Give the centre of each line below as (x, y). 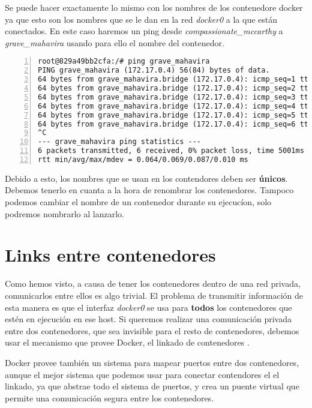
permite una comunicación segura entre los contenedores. (109, 397)
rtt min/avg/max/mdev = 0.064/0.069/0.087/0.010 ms (143, 160)
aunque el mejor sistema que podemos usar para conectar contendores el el (142, 374)
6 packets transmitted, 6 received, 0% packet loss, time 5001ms (171, 151)
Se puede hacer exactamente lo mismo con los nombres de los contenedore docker (154, 7)
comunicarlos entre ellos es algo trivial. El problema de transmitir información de (154, 295)
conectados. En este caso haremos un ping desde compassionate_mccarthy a (144, 31)
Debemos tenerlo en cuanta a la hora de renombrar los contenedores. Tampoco (149, 190)
